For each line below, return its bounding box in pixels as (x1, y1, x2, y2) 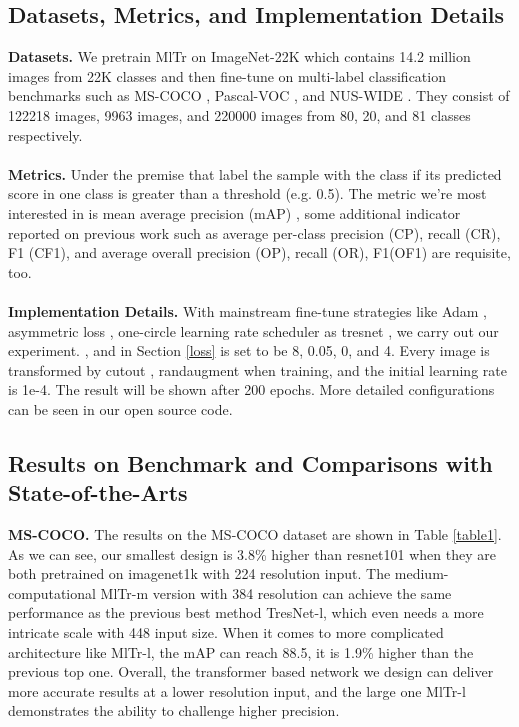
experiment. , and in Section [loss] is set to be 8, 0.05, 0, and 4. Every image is (8, 340, 490, 361)
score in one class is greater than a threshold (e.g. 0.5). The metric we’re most (8, 183, 487, 204)
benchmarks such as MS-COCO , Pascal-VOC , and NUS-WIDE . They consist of (8, 85, 510, 106)
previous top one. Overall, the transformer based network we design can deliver (8, 661, 494, 682)
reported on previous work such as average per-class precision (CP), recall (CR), (8, 222, 501, 243)
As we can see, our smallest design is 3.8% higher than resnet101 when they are (8, 543, 496, 564)
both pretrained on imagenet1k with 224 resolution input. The (8, 563, 391, 584)
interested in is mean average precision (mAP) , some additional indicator (8, 202, 461, 223)
